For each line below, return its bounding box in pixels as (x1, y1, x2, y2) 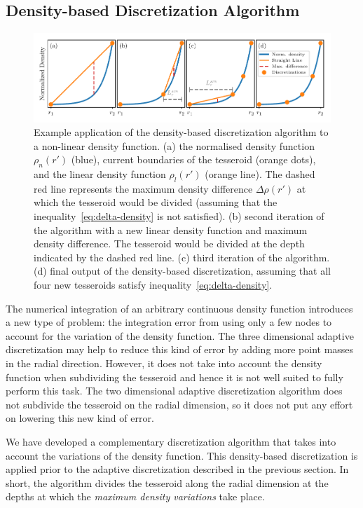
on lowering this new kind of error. (6, 411, 154, 425)
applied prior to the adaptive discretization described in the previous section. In (6, 462, 349, 476)
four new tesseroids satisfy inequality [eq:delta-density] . (34, 277, 273, 292)
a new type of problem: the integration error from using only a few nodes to (6, 315, 332, 329)
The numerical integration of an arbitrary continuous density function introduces (6, 301, 353, 315)
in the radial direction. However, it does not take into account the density (6, 356, 322, 371)
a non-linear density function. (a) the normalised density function (34, 138, 315, 153)
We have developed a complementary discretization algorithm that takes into (6, 434, 336, 448)
